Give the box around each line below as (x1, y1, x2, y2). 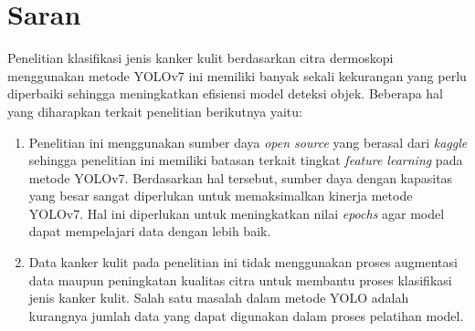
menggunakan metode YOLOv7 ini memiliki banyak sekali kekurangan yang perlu (7, 66, 467, 85)
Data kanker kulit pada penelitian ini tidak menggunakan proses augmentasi (28, 253, 458, 272)
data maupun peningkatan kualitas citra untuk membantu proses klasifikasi (28, 270, 452, 289)
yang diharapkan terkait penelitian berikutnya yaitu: (7, 101, 302, 120)
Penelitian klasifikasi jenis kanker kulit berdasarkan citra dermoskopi (7, 48, 394, 67)
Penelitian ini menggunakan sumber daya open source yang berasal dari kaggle (28, 132, 468, 151)
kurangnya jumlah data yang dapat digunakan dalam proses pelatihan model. (28, 305, 464, 325)
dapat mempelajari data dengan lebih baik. (28, 222, 271, 241)
